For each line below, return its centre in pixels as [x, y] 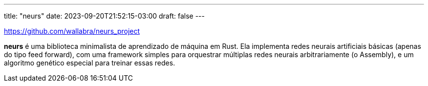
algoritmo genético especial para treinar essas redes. [90, 63]
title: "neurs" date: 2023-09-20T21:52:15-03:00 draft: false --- [104, 16]
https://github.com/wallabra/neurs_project [72, 31]
